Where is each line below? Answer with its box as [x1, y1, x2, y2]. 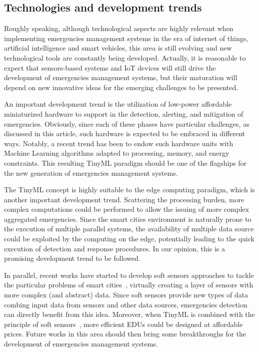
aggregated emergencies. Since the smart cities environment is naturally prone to [4, 213, 251, 224]
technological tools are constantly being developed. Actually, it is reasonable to [4, 52, 246, 63]
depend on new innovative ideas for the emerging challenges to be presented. [4, 82, 238, 92]
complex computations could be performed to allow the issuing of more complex [4, 204, 249, 214]
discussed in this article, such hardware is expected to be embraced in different [4, 128, 245, 139]
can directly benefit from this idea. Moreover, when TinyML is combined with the [4, 309, 255, 319]
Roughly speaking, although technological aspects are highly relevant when [4, 23, 233, 34]
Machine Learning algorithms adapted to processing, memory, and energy [4, 148, 229, 158]
